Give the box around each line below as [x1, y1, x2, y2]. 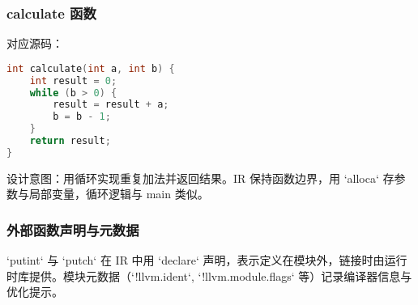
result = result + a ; [53, 99, 169, 111]
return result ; [29, 135, 111, 147]
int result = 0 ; [29, 74, 117, 87]
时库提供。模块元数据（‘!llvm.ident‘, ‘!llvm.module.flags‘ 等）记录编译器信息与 [6, 267, 412, 284]
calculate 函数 [6, 2, 96, 23]
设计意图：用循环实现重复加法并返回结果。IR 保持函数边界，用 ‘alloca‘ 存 [6, 169, 395, 186]
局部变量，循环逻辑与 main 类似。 [28, 185, 209, 202]
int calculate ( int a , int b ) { [6, 62, 175, 74]
